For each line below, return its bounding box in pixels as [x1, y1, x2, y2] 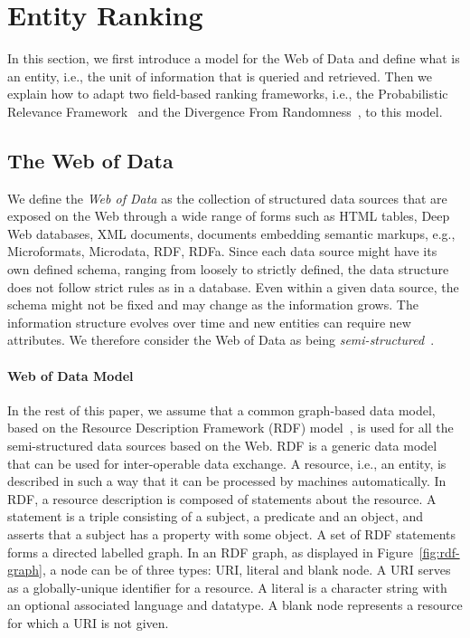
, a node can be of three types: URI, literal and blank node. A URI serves [42, 560, 451, 579]
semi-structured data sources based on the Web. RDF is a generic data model [7, 436, 437, 455]
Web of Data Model [7, 366, 134, 385]
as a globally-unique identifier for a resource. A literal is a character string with [7, 577, 447, 596]
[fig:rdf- [418, 542, 460, 561]
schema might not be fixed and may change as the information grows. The [7, 295, 418, 314]
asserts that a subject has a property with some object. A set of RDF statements [7, 525, 456, 543]
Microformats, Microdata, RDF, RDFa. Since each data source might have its [7, 242, 437, 261]
